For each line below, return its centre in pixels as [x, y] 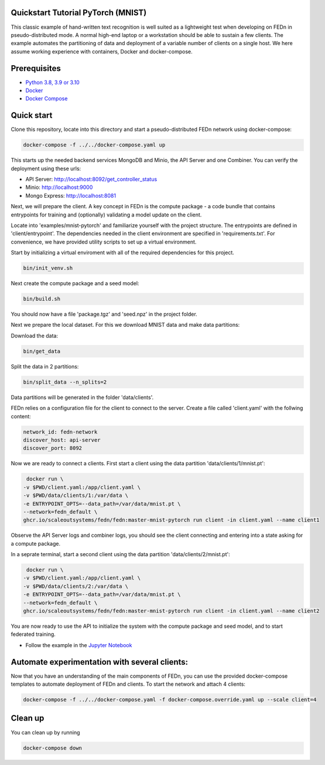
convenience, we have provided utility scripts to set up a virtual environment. [104, 242]
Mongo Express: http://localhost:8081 [71, 195]
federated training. [33, 634]
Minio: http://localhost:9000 [59, 187]
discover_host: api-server [62, 440]
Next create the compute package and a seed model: [75, 283]
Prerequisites [36, 68]
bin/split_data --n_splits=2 [65, 382]
